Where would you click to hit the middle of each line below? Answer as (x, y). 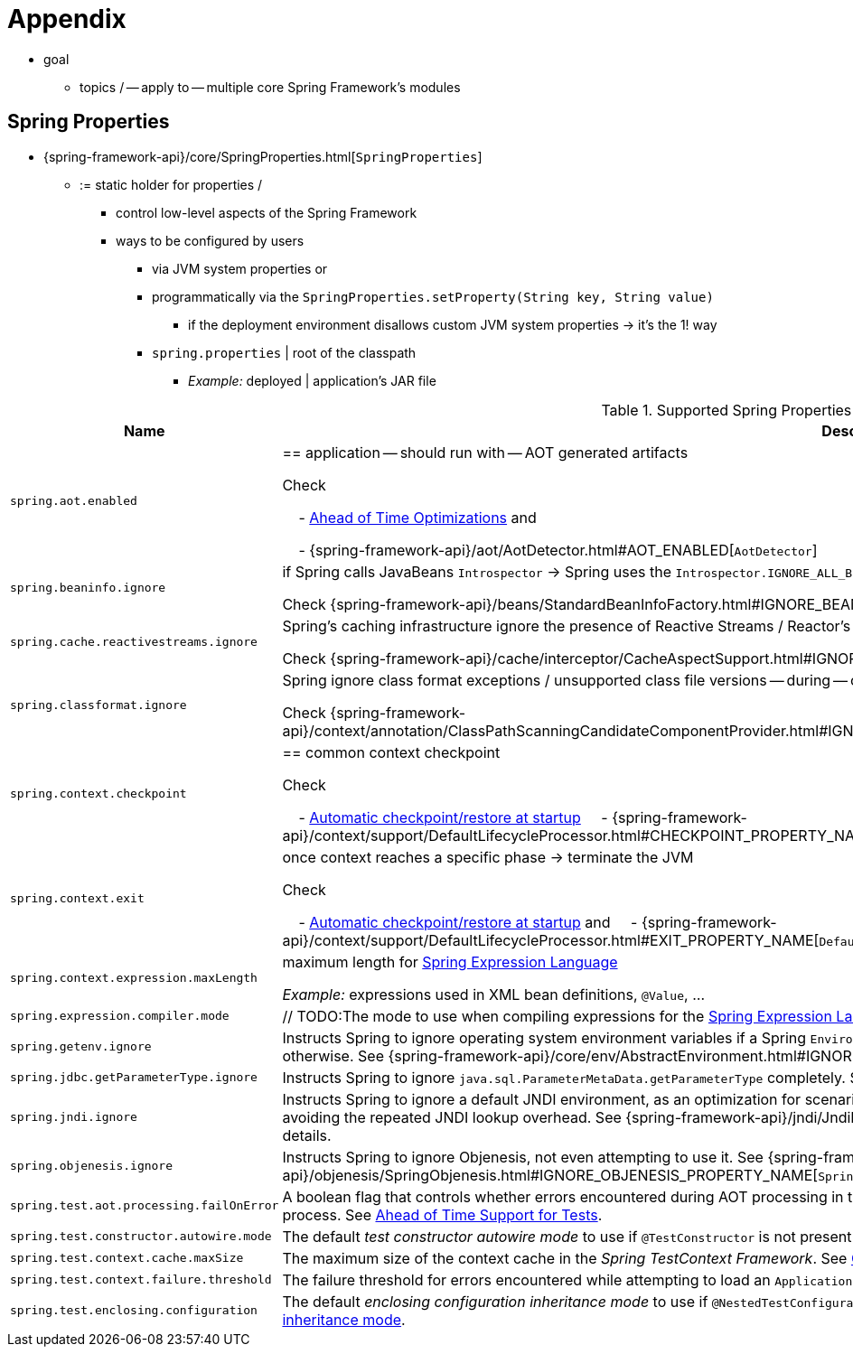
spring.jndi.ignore (74, 1117)
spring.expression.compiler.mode (120, 1016)
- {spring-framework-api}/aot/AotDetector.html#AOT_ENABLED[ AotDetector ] (558, 550)
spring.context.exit (77, 899)
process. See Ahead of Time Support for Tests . (442, 1214)
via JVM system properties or (240, 268)
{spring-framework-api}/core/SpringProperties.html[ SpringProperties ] (263, 156)
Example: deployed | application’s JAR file (312, 380)
